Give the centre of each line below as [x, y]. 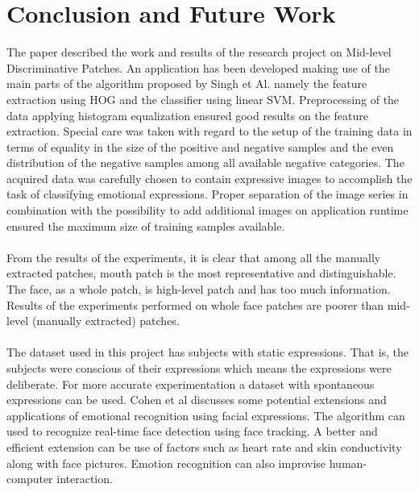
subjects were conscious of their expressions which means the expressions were [199, 368]
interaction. [85, 479]
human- [348, 463]
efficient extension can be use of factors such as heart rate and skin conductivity [204, 446]
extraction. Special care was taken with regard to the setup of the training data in [209, 131]
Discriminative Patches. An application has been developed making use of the [198, 67]
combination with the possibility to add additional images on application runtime [207, 210]
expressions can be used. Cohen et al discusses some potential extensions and [197, 400]
